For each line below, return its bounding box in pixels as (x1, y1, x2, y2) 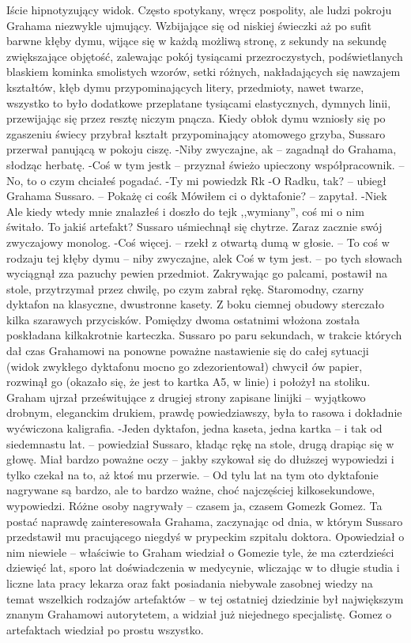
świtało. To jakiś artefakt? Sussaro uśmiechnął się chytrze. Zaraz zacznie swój (6, 218, 383, 235)
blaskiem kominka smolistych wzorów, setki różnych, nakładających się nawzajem (6, 63, 401, 80)
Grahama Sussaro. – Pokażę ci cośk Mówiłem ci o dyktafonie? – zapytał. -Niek (6, 187, 387, 204)
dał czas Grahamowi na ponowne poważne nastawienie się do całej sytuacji (6, 342, 369, 359)
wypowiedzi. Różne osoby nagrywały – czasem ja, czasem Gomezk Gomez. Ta (6, 497, 383, 513)
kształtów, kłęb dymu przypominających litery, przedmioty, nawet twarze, (6, 78, 364, 95)
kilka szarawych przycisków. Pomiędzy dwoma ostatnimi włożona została (6, 311, 360, 327)
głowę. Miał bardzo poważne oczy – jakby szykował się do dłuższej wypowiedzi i (6, 451, 394, 467)
